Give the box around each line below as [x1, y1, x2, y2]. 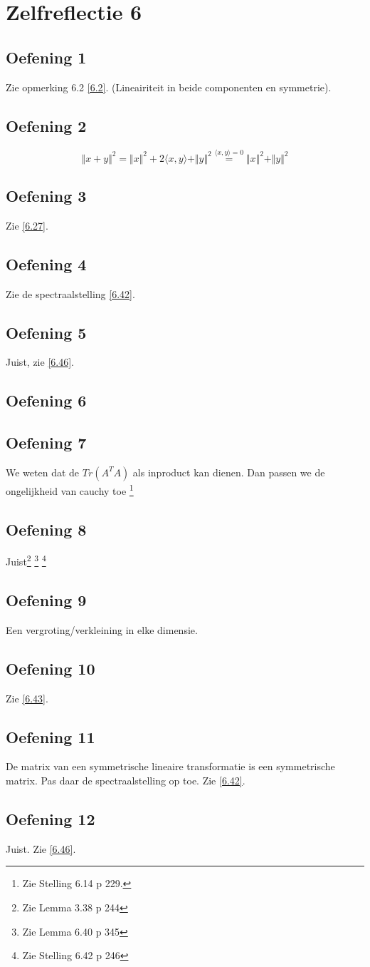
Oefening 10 [6, 657, 95, 679]
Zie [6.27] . [6, 218, 48, 232]
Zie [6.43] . [6, 690, 48, 705]
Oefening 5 [6, 321, 87, 343]
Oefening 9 [6, 589, 87, 611]
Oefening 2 [6, 114, 87, 136]
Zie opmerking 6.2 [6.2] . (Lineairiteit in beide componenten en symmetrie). [6, 79, 332, 94]
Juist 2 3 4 [6, 552, 46, 569]
